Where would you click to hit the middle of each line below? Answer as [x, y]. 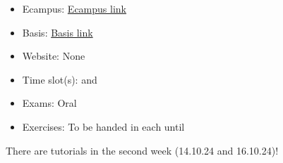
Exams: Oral [49, 103]
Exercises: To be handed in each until [103, 126]
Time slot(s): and [60, 79]
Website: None [54, 56]
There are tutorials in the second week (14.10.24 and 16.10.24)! [142, 150]
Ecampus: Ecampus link [74, 8]
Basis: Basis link [58, 32]
